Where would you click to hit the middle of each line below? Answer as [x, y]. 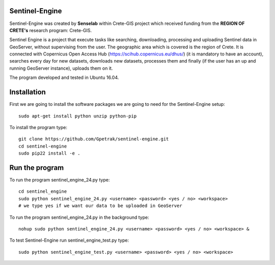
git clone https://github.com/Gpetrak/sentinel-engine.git [94, 139]
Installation [28, 92]
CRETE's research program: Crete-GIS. [50, 30]
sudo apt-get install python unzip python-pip [78, 116]
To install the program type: [38, 127]
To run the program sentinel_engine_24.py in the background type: [79, 217]
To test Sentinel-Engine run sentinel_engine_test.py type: [69, 240]
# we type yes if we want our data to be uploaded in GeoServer [101, 206]
